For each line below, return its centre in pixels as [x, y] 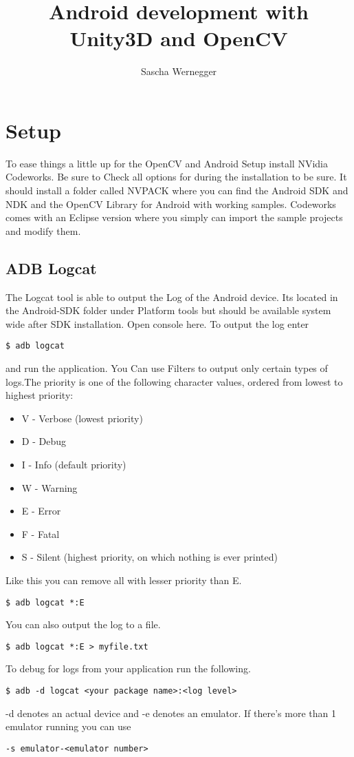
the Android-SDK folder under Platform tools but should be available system [168, 310]
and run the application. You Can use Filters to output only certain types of [167, 368]
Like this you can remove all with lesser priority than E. [124, 580]
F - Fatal [41, 533]
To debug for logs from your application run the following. [128, 668]
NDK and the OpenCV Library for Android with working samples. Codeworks [171, 204]
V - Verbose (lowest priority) [82, 418]
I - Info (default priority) [74, 465]
